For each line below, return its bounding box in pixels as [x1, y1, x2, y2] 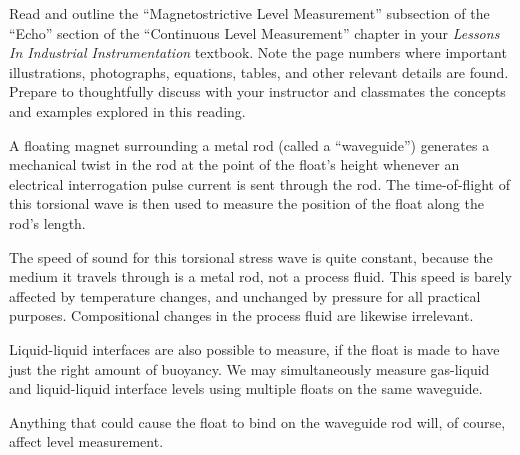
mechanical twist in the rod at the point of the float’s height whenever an [9, 154, 460, 175]
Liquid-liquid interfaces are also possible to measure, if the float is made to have [9, 338, 500, 359]
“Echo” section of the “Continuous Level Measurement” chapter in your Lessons [9, 22, 500, 43]
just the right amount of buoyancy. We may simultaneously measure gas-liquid [9, 358, 490, 379]
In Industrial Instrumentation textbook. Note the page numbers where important [9, 42, 507, 63]
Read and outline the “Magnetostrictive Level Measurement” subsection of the [9, 3, 490, 23]
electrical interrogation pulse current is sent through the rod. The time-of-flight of [9, 173, 511, 194]
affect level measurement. [9, 431, 164, 452]
